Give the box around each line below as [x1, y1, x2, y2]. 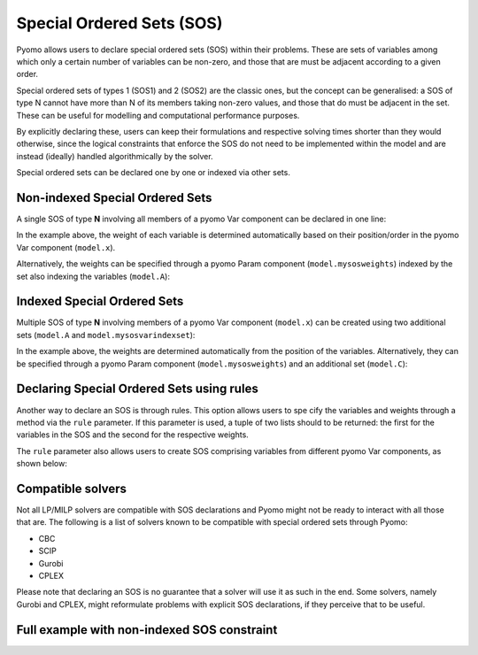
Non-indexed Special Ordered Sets [16, 190, 212, 205]
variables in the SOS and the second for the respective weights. [16, 429, 250, 440]
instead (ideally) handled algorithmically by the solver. [16, 150, 213, 161]
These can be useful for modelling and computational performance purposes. [16, 110, 300, 120]
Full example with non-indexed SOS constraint [16, 622, 278, 637]
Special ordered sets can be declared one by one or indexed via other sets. [16, 167, 291, 178]
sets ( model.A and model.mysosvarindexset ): [16, 329, 196, 340]
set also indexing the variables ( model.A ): [16, 271, 170, 281]
